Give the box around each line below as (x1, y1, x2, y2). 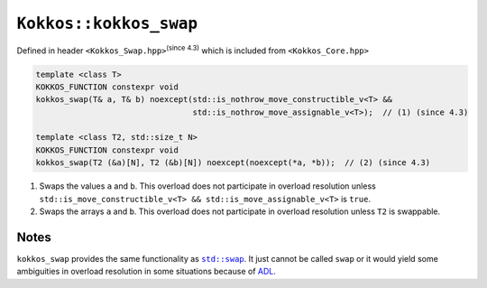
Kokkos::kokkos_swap (16, 14, 198, 33)
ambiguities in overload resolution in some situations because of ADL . (16, 266, 277, 277)
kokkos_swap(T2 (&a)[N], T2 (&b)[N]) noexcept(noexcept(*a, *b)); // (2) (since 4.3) (35, 158, 431, 168)
